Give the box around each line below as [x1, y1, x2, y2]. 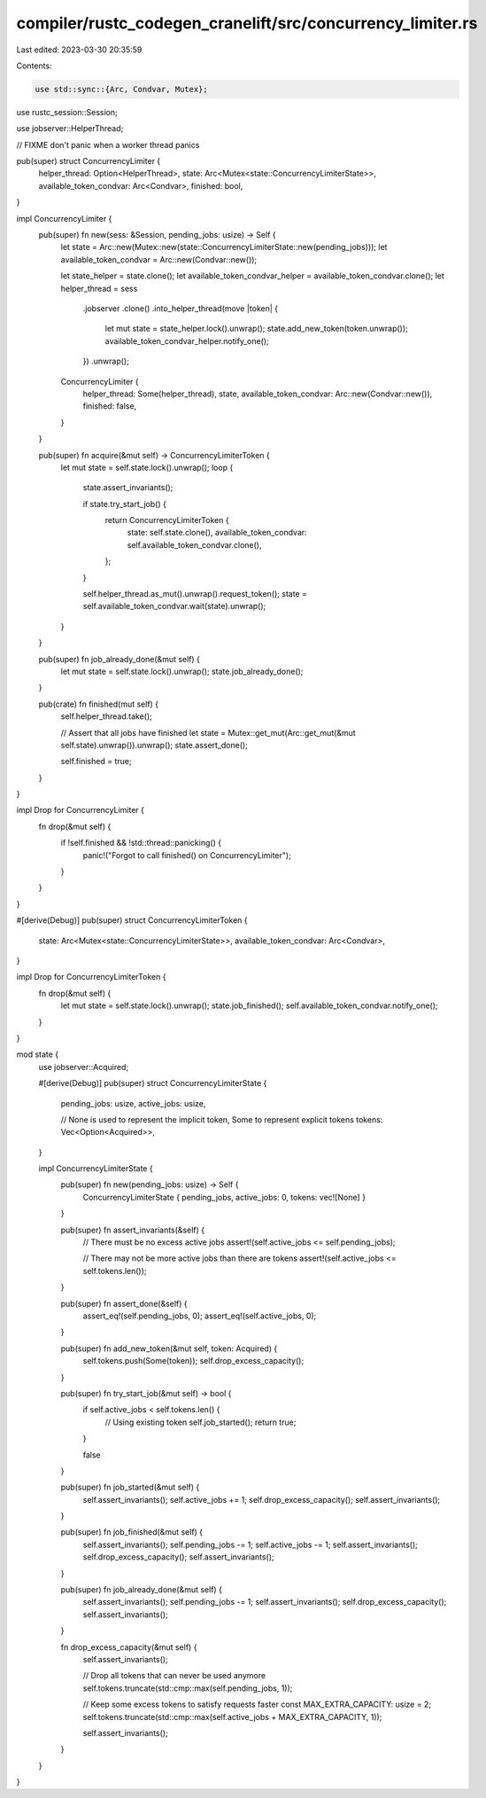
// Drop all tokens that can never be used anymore [82, 1670, 266, 1681]
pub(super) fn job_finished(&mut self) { [60, 1527, 204, 1537]
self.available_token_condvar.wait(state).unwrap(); [82, 601, 266, 612]
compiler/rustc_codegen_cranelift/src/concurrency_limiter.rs [16, 13, 478, 33]
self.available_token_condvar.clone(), [127, 539, 262, 550]
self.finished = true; [60, 756, 132, 767]
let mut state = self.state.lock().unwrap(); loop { [60, 462, 234, 473]
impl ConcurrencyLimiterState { [38, 1163, 154, 1174]
